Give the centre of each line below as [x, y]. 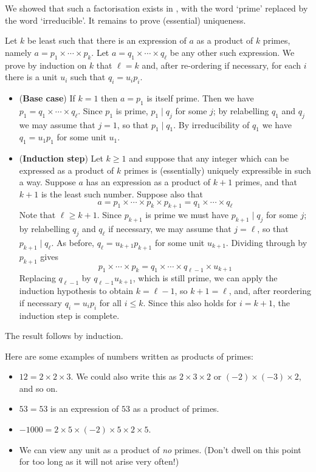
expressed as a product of [67, 170]
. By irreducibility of [211, 124]
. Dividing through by [266, 242]
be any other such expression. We [232, 52]
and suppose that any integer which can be [209, 158]
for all [111, 302]
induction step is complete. [69, 315]
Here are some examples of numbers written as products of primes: [129, 356]
